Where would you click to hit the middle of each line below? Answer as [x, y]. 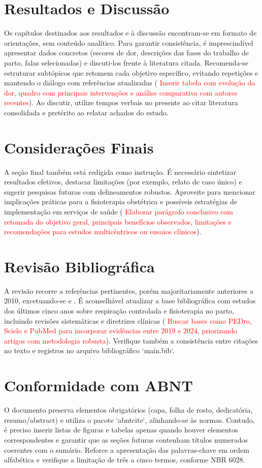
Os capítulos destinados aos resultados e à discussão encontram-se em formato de [130, 33]
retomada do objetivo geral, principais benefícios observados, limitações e [118, 221]
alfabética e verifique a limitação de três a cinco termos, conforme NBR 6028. [125, 460]
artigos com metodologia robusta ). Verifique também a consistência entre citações [131, 340]
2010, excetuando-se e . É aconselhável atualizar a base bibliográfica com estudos [130, 301]
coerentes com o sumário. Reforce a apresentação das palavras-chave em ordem [127, 449]
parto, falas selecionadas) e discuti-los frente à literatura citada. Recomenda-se [126, 62]
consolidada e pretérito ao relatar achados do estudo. [86, 112]
